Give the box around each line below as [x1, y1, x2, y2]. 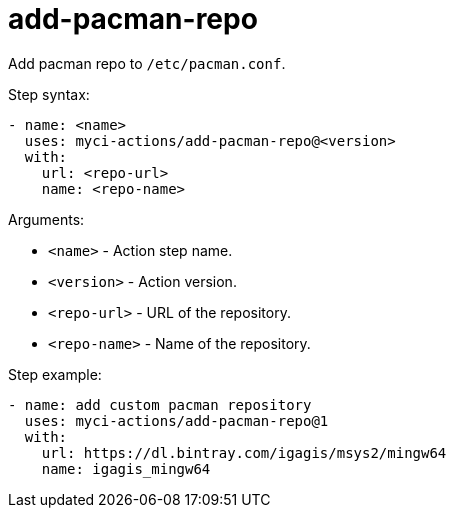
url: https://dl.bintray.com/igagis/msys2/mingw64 [41, 444, 447, 461]
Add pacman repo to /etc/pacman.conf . [8, 54, 286, 72]
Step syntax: [8, 85, 90, 103]
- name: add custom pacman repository [8, 396, 312, 413]
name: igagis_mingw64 [41, 460, 211, 477]
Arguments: [8, 210, 85, 228]
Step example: [8, 365, 102, 383]
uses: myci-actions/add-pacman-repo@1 [24, 412, 329, 429]
